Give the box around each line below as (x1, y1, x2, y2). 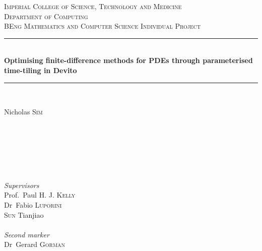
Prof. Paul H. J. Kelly (4, 190, 76, 200)
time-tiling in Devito (4, 65, 77, 75)
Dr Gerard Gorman (4, 239, 65, 249)
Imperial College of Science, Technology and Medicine (4, 1, 182, 11)
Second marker (4, 229, 49, 239)
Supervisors (4, 179, 39, 190)
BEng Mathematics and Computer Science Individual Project (4, 21, 201, 31)
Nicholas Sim (4, 106, 43, 117)
